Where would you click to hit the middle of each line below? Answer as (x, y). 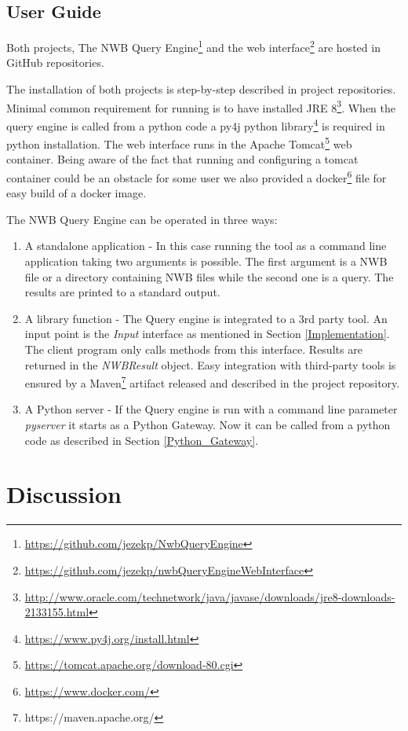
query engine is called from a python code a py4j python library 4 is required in (196, 124)
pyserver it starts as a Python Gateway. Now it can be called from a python (208, 425)
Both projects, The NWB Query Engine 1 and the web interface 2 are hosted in (193, 46)
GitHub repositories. (55, 62)
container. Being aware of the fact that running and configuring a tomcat (182, 159)
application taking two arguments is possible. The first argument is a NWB (206, 261)
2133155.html (57, 612)
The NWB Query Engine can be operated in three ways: (142, 219)
